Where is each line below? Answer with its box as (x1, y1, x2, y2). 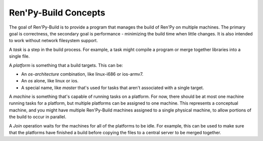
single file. (9, 53, 30, 59)
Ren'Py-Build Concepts (9, 7, 106, 18)
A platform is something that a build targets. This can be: (9, 62, 123, 68)
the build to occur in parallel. (9, 114, 67, 120)
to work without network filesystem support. (9, 38, 98, 44)
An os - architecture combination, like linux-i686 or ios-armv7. (21, 71, 144, 77)
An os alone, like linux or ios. (21, 78, 79, 84)
